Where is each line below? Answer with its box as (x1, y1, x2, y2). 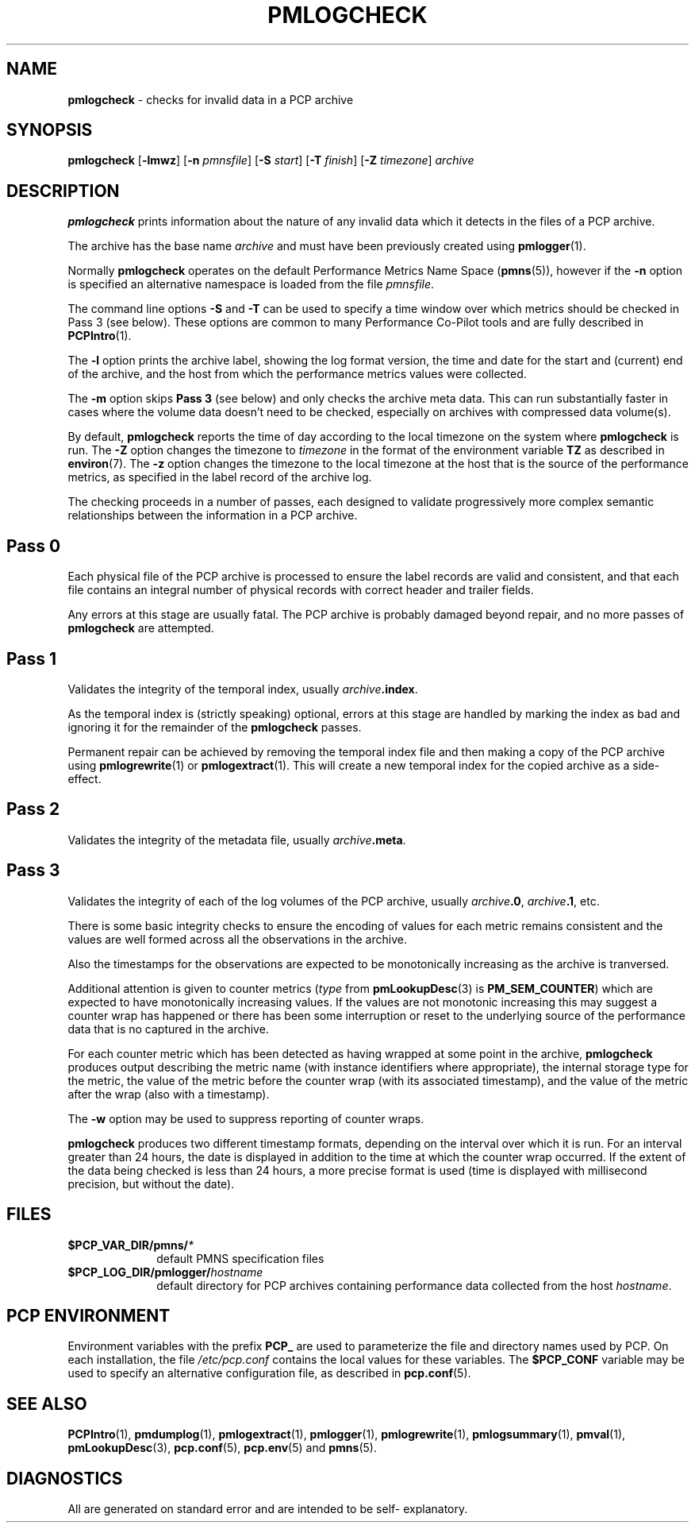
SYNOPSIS (6, 120, 93, 141)
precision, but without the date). (67, 1176, 235, 1191)
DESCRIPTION (6, 180, 120, 201)
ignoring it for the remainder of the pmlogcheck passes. (67, 720, 362, 734)
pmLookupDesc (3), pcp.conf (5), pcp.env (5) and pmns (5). (67, 1441, 377, 1455)
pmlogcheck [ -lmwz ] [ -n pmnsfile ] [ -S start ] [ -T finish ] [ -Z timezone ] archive (67, 153, 474, 168)
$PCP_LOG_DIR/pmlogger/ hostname (67, 1265, 263, 1279)
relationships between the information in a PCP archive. (67, 508, 358, 523)
